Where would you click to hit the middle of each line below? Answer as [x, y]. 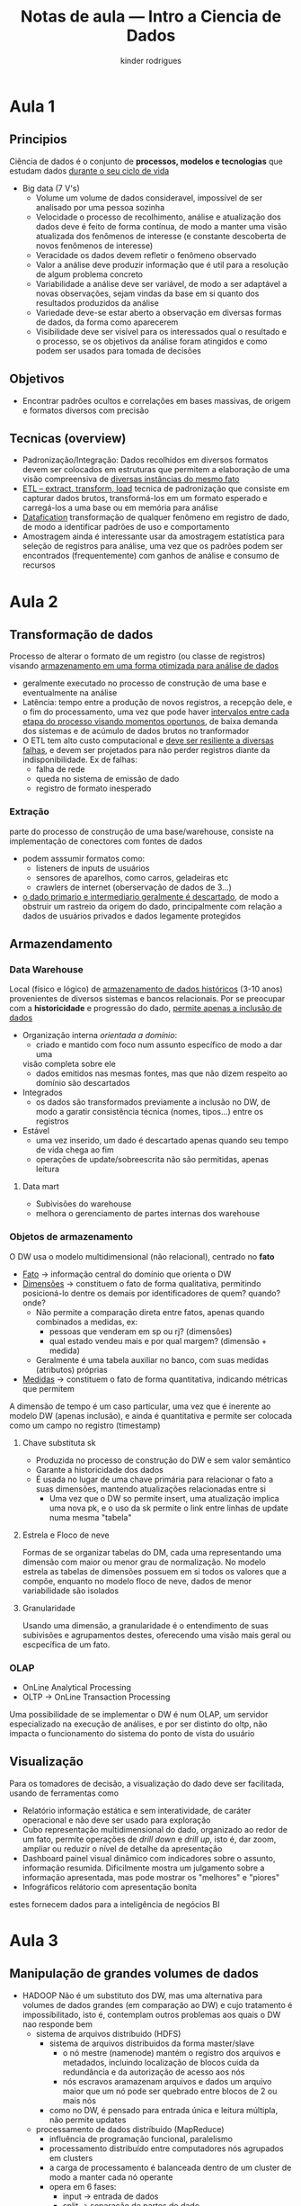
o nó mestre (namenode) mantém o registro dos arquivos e [172, 2052]
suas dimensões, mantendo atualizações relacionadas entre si [151, 1489]
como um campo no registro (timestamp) [85, 1425]
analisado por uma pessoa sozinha [100, 207]
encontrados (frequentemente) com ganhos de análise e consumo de [151, 556]
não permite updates [88, 2120]
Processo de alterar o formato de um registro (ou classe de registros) [137, 656]
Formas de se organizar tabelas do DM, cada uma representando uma [152, 1552]
